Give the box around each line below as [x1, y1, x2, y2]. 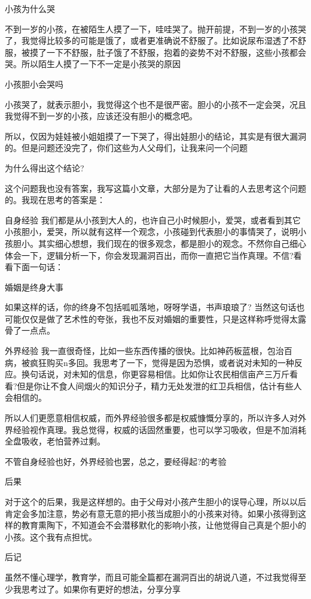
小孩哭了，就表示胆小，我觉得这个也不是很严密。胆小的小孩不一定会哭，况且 [5, 98, 306, 110]
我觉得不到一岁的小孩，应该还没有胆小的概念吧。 [5, 110, 197, 122]
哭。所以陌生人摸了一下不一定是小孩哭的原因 [5, 58, 181, 70]
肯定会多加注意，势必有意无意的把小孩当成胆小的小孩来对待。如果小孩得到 [5, 507, 298, 519]
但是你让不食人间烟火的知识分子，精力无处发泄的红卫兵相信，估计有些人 [17, 379, 302, 392]
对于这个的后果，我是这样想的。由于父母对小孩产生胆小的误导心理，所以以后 [5, 495, 306, 507]
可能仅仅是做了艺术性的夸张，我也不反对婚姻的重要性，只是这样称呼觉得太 [5, 312, 298, 325]
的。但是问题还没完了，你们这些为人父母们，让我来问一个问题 [5, 141, 248, 154]
